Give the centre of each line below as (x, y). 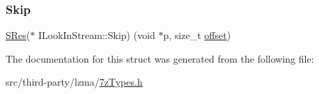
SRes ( (18, 35)
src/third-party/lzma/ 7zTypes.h (74, 82)
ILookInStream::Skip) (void (96, 35)
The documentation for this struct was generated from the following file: (160, 58)
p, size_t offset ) (197, 35)
